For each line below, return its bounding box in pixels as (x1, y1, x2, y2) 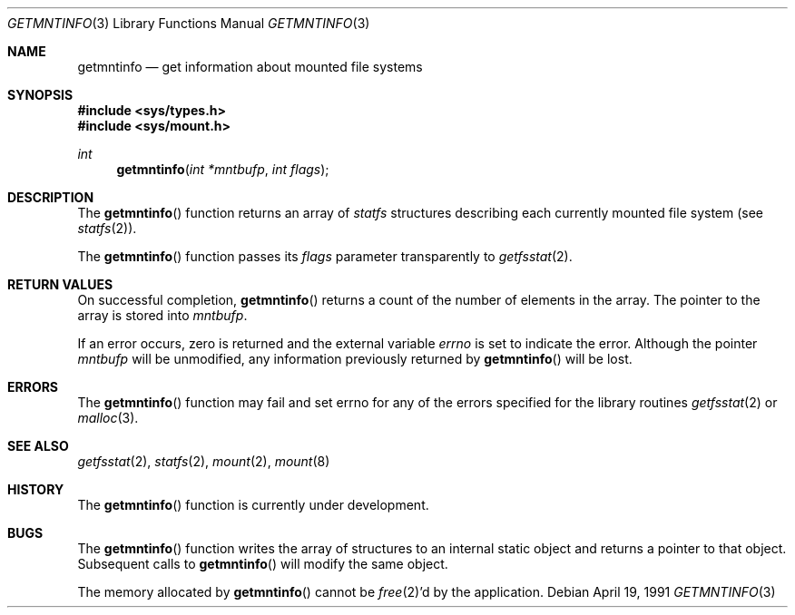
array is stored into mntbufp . (77, 307, 248, 323)
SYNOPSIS (7, 87, 74, 102)
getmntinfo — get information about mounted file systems (77, 59, 423, 74)
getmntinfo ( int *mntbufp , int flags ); (116, 161, 329, 177)
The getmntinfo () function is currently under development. (77, 497, 429, 512)
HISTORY (7, 482, 64, 497)
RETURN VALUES (7, 277, 113, 292)
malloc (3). (77, 410, 139, 425)
